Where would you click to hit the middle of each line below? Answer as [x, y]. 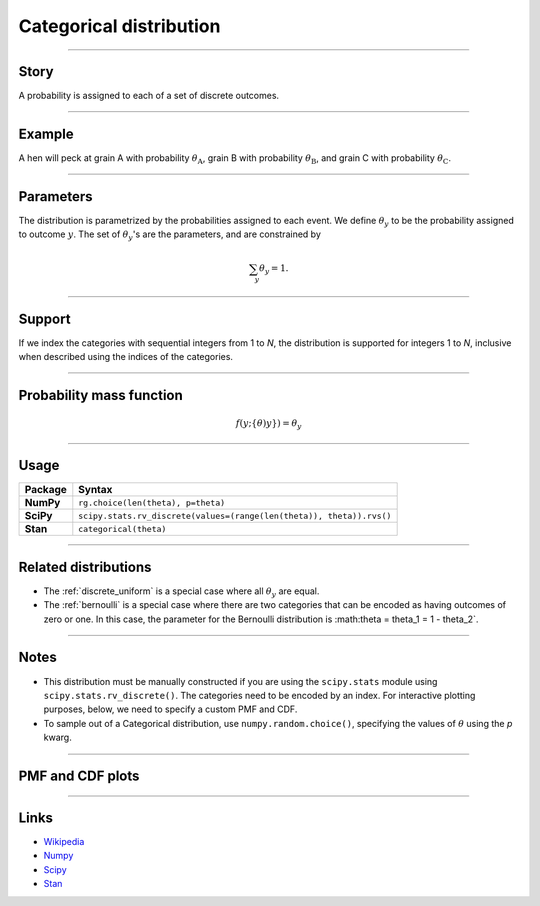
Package [45, 490]
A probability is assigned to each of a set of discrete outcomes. [149, 96]
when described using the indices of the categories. [126, 357]
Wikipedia [64, 842]
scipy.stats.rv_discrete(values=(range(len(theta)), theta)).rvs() [235, 515]
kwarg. [57, 737]
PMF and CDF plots [79, 775]
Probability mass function [101, 395]
